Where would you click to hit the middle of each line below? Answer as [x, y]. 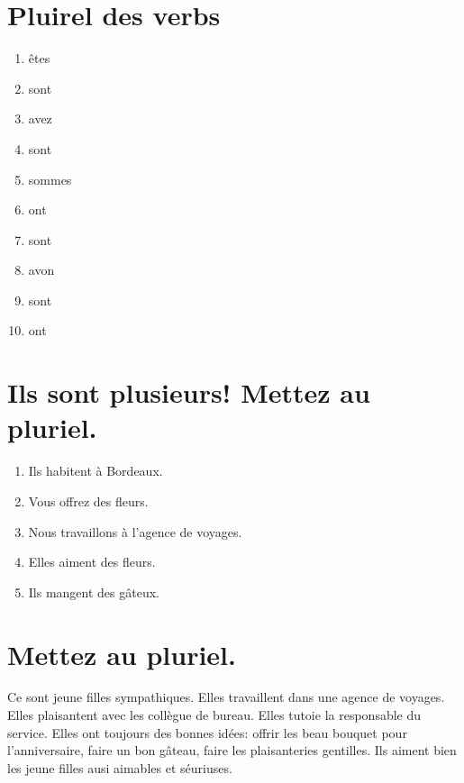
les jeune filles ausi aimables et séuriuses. [120, 767]
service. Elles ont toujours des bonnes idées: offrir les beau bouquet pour [207, 732]
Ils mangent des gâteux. [94, 592]
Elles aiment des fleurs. [92, 562]
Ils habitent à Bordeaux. [96, 471]
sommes [50, 179]
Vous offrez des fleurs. [88, 501]
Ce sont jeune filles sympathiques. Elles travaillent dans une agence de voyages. [226, 697]
